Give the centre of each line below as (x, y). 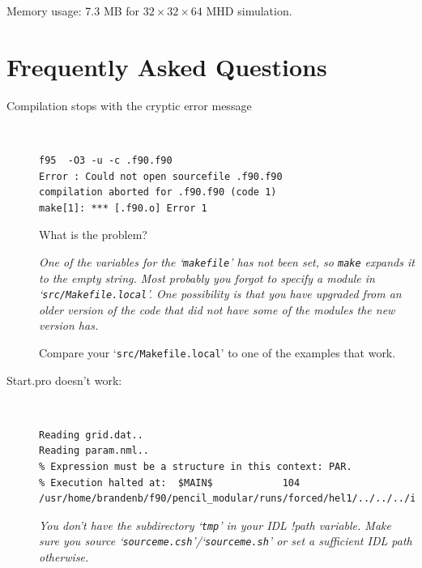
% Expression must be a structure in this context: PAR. (196, 467)
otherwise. (64, 557)
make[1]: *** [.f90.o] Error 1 (123, 208)
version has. (69, 325)
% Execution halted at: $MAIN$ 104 (170, 483)
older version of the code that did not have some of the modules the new (217, 309)
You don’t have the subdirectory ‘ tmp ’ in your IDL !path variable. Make (215, 525)
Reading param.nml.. (94, 451)
